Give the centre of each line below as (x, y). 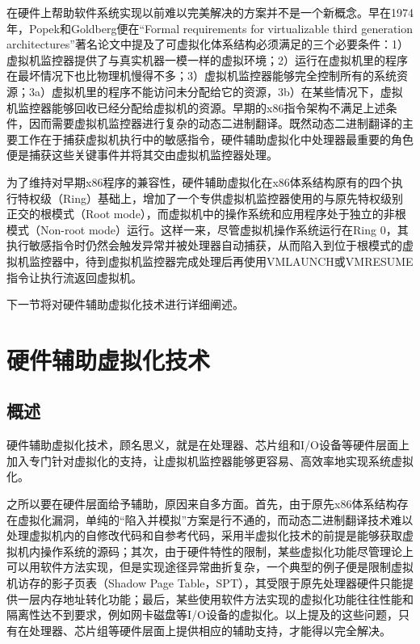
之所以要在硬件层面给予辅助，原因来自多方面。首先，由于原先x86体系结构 (202, 504)
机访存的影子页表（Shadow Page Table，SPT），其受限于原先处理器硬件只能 (205, 583)
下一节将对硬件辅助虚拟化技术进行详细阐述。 (125, 304)
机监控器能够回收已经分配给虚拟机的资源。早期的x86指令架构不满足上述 (196, 107)
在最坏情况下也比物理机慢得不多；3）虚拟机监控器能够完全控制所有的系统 (202, 76)
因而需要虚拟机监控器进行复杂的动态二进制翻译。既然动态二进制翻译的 (215, 123)
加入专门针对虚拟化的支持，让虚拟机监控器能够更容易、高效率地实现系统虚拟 (210, 460)
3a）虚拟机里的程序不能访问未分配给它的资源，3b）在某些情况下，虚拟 (216, 91)
